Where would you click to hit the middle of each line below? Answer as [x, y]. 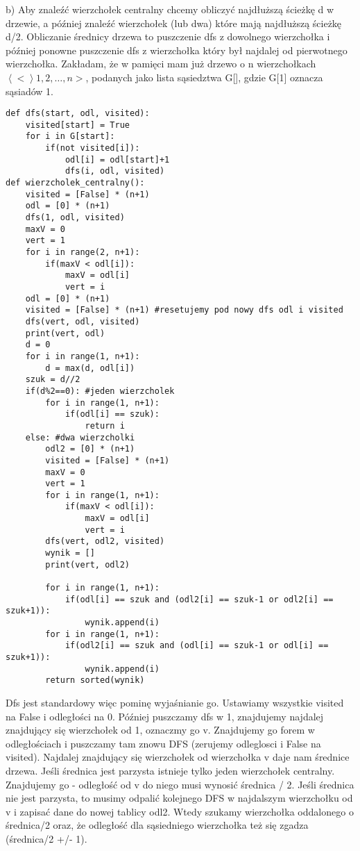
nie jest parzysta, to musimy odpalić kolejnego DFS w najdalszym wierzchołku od [179, 798]
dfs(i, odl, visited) [115, 171]
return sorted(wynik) [95, 680]
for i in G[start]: [70, 137]
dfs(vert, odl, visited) [83, 321]
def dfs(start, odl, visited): [78, 114]
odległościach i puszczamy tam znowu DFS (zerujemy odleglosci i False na [163, 743]
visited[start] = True [77, 125]
